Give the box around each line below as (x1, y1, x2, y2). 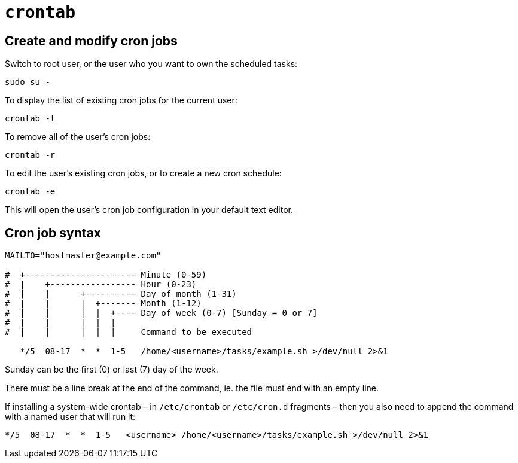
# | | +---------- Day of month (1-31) (5, 289, 237, 299)
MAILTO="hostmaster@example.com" (5, 251, 162, 261)
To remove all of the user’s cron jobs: (5, 132, 151, 142)
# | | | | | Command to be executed (5, 327, 252, 337)
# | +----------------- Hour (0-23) (5, 279, 197, 290)
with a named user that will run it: (5, 412, 136, 422)
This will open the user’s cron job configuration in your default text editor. (5, 205, 294, 215)
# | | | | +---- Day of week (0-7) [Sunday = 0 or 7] (5, 308, 318, 318)
